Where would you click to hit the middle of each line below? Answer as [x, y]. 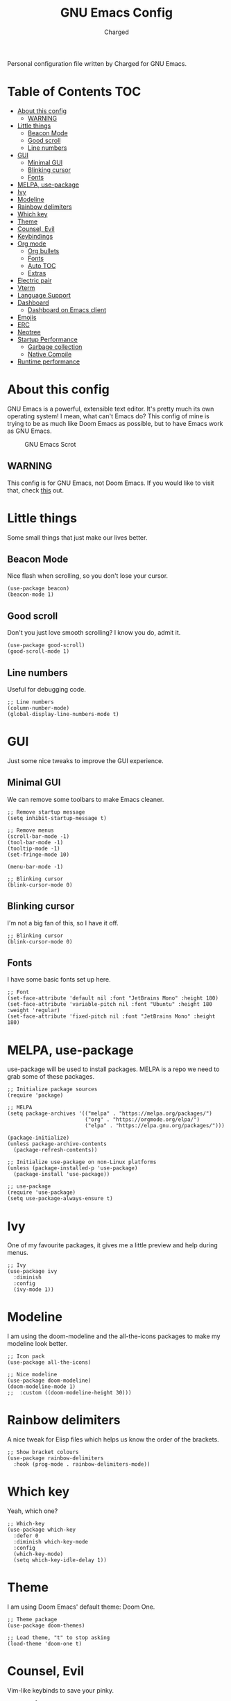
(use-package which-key [42, 1530]
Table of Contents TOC [74, 92]
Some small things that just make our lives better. [77, 537]
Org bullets [43, 250]
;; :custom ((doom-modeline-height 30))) [69, 1393]
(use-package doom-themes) [46, 1625]
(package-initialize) [38, 1138]
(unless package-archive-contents [57, 1144]
